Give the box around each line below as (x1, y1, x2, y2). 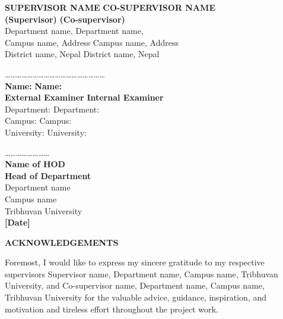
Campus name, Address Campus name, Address (5, 36, 179, 48)
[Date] (5, 216, 30, 229)
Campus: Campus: (5, 114, 72, 127)
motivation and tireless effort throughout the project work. (5, 302, 218, 315)
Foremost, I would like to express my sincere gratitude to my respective (5, 256, 265, 268)
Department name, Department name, (5, 24, 144, 37)
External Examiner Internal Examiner (5, 91, 164, 104)
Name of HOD (5, 158, 65, 170)
